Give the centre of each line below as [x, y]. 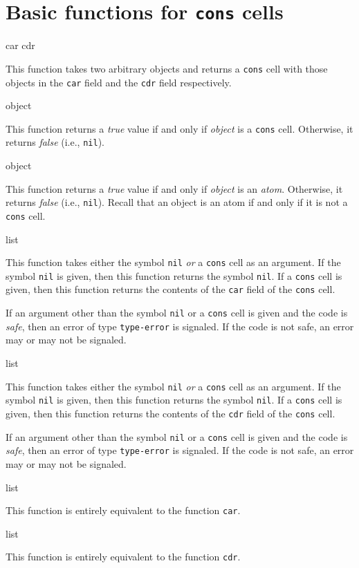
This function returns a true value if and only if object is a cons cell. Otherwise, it [179, 128]
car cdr [20, 45]
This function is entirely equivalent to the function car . [123, 510]
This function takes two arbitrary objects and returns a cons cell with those [167, 68]
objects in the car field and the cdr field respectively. [119, 82]
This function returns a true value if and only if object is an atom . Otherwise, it [174, 188]
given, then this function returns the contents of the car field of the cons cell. [171, 289]
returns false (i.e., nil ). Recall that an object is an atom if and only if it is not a [177, 202]
